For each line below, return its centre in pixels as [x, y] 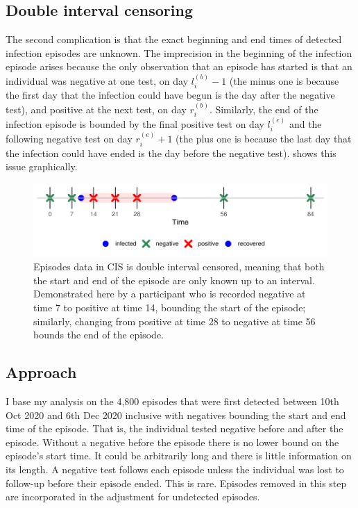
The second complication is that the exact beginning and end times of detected [174, 39]
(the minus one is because [284, 80]
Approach [41, 372]
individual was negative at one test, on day [97, 80]
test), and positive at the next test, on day [96, 109]
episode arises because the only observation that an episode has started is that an [179, 66]
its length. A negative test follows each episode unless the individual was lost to [175, 469]
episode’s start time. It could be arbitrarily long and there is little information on [179, 456]
